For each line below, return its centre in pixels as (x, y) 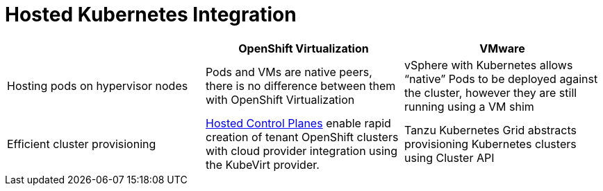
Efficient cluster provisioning (82, 144)
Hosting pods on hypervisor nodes (98, 85)
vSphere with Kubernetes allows (488, 65)
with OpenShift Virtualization (280, 99)
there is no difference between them (300, 85)
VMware (502, 48)
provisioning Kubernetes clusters (490, 144)
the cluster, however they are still (490, 92)
